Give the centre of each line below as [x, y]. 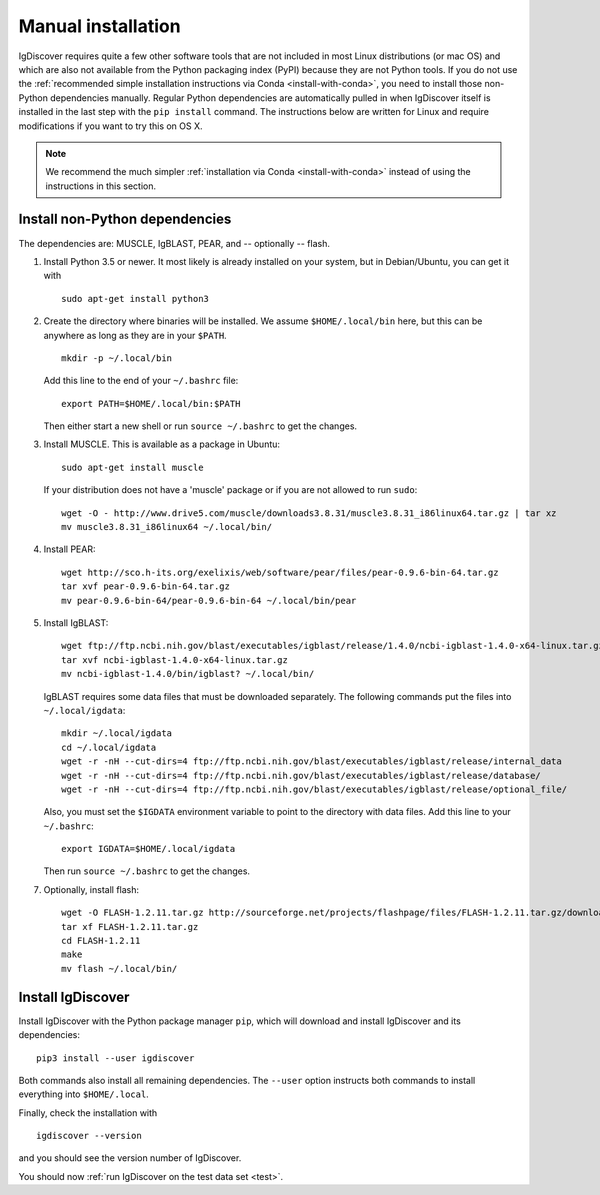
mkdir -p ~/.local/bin [117, 358]
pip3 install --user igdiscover [115, 1058]
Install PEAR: [69, 549]
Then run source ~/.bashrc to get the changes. [146, 871]
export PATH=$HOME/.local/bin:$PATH [151, 403]
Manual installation [99, 26]
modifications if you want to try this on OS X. [111, 126]
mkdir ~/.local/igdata [117, 733]
